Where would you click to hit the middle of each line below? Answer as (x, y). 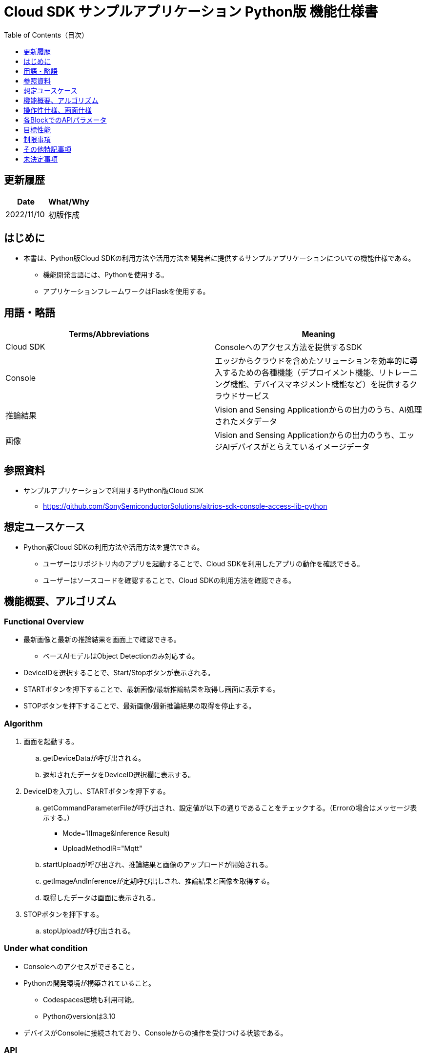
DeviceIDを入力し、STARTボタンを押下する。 (97, 791)
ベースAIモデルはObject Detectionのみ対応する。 (121, 656)
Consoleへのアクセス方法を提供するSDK (288, 347)
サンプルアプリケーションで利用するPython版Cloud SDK (114, 491)
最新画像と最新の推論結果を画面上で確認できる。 (102, 640)
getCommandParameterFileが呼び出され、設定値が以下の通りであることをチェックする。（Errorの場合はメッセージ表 (230, 808)
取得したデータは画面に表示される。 (101, 897)
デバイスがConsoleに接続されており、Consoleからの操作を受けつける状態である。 (155, 1033)
